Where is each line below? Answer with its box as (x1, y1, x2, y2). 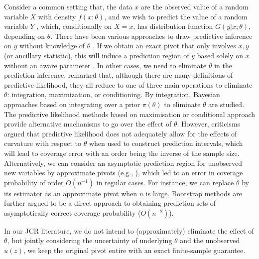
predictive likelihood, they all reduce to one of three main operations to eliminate (4, 79, 253, 90)
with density (38, 11, 76, 21)
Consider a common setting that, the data (4, 1, 132, 11)
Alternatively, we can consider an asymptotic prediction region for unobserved (4, 157, 243, 168)
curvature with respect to (4, 138, 81, 148)
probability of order (4, 177, 64, 187)
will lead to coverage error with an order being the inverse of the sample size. (4, 147, 240, 158)
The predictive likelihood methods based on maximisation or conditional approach (4, 109, 256, 119)
